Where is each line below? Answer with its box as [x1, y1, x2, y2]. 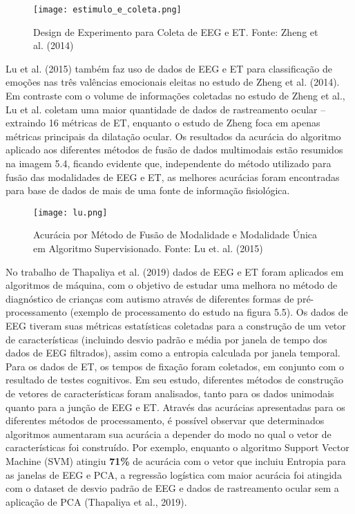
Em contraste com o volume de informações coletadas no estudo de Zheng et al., [6, 88, 345, 103]
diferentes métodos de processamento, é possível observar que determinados [6, 413, 325, 428]
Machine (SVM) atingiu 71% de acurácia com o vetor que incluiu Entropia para [6, 453, 346, 468]
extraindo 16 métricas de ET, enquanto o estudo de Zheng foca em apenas [6, 115, 320, 130]
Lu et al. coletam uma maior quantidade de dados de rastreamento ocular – [6, 102, 326, 116]
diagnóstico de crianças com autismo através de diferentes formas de [6, 291, 294, 305]
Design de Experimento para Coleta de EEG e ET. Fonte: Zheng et [33, 24, 318, 39]
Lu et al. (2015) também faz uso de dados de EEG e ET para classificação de [6, 61, 332, 75]
